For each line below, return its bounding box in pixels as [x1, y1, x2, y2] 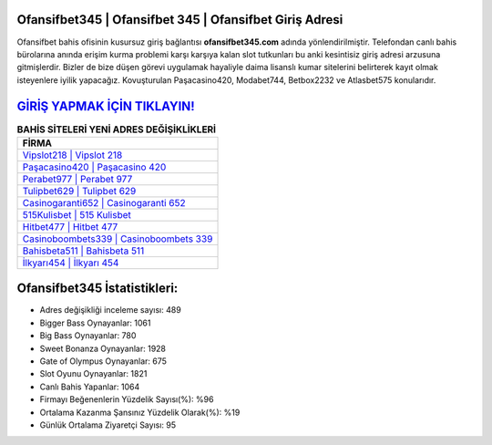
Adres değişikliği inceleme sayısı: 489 [39, 305, 181, 316]
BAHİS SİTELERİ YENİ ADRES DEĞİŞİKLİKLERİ [16, 123, 217, 136]
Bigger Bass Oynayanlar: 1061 [39, 317, 151, 328]
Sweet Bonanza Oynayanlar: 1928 [39, 343, 167, 354]
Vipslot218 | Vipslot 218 [22, 149, 123, 161]
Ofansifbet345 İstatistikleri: [16, 281, 179, 296]
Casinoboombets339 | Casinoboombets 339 [22, 233, 213, 245]
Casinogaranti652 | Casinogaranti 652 [22, 196, 186, 209]
